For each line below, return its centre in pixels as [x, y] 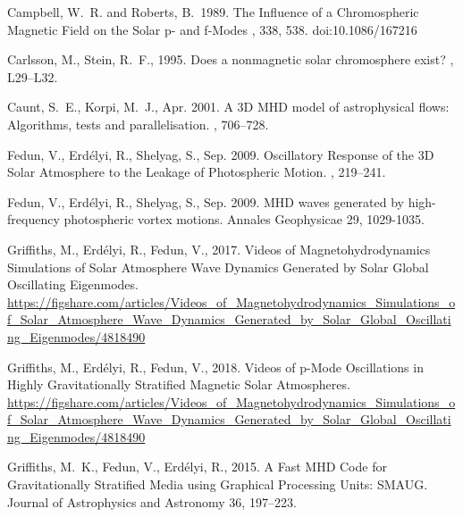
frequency [34, 219]
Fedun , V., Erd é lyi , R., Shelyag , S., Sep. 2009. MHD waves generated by [206, 201]
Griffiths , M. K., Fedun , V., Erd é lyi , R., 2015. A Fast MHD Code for [197, 467]
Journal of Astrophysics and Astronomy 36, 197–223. [152, 501]
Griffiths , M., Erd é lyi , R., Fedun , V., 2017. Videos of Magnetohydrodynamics [219, 249]
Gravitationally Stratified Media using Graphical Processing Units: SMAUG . [218, 484]
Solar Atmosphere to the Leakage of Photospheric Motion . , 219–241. [197, 172]
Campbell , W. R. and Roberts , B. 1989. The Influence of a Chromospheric [213, 12]
